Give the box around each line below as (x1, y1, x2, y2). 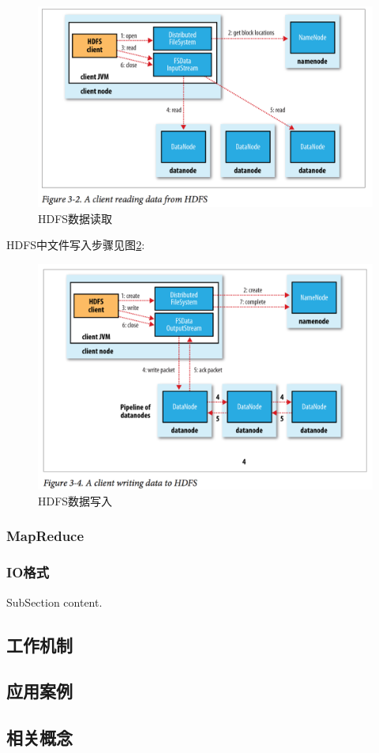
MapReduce (6, 526, 84, 546)
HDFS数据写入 (38, 492, 113, 509)
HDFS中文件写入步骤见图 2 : (6, 236, 145, 253)
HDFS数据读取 (38, 210, 113, 226)
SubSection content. (6, 593, 103, 610)
